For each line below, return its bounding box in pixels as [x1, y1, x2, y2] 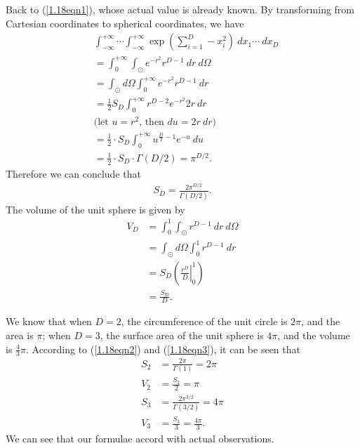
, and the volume [277, 328, 350, 343]
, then [139, 117, 164, 128]
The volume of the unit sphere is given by [6, 202, 185, 216]
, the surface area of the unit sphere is [100, 328, 264, 343]
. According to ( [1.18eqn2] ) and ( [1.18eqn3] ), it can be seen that [25, 341, 300, 356]
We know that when [6, 314, 92, 329]
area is [6, 328, 34, 343]
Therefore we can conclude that [6, 166, 141, 180]
